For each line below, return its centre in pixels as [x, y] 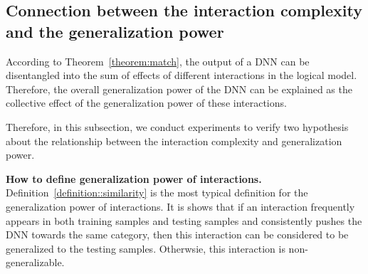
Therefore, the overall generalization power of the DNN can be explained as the [179, 89]
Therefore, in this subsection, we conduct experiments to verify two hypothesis [177, 126]
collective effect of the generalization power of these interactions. [146, 103]
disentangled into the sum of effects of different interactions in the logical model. [182, 75]
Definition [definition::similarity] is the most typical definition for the [157, 193]
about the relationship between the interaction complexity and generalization [174, 141]
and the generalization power [115, 31]
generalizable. [35, 262]
